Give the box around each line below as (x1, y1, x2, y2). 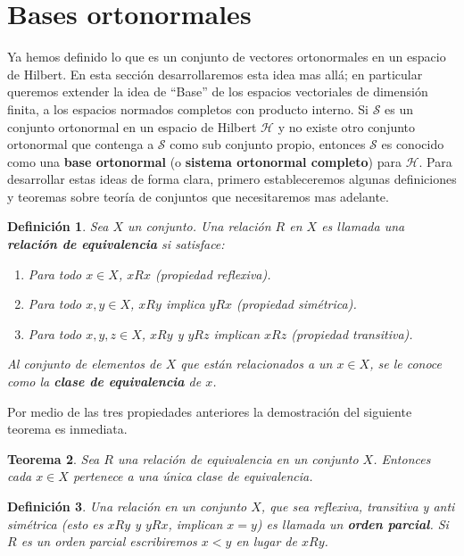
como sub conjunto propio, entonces (170, 135, 366, 154)
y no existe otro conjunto (278, 117, 416, 136)
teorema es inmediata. (7, 419, 128, 438)
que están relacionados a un (180, 354, 333, 373)
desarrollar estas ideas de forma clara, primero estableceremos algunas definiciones (7, 170, 457, 188)
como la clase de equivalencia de (7, 372, 202, 391)
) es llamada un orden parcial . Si (256, 514, 449, 533)
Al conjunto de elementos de (7, 354, 162, 373)
